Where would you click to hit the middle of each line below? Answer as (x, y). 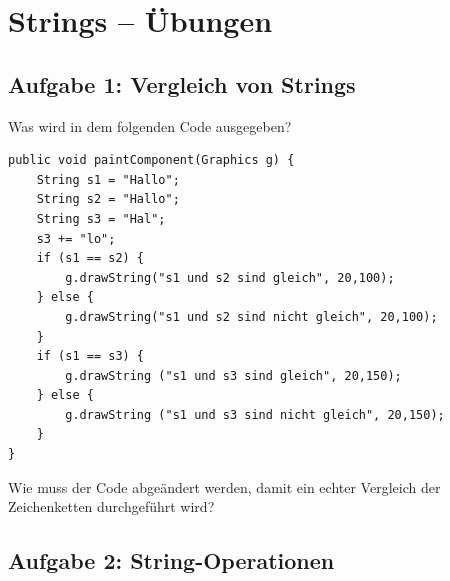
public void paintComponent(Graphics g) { (151, 160)
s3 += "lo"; (76, 238)
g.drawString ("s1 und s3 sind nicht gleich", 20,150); (255, 414)
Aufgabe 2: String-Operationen (171, 560)
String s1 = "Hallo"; (108, 179)
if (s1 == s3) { (90, 356)
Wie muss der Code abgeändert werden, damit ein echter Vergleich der (224, 486)
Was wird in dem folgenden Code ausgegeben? (150, 125)
